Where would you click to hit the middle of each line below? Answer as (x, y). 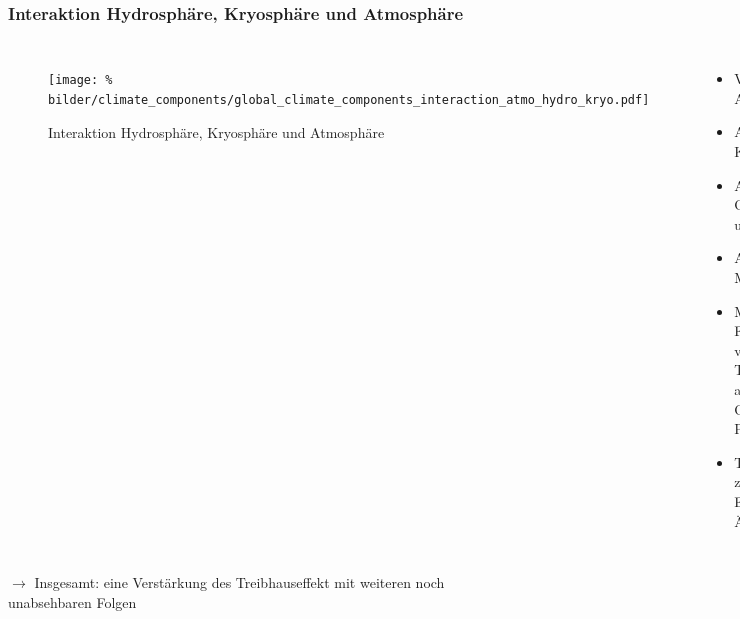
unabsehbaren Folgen (72, 601)
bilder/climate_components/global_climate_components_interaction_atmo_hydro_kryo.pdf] (349, 99)
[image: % (80, 80)
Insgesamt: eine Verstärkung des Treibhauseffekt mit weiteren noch (239, 582)
